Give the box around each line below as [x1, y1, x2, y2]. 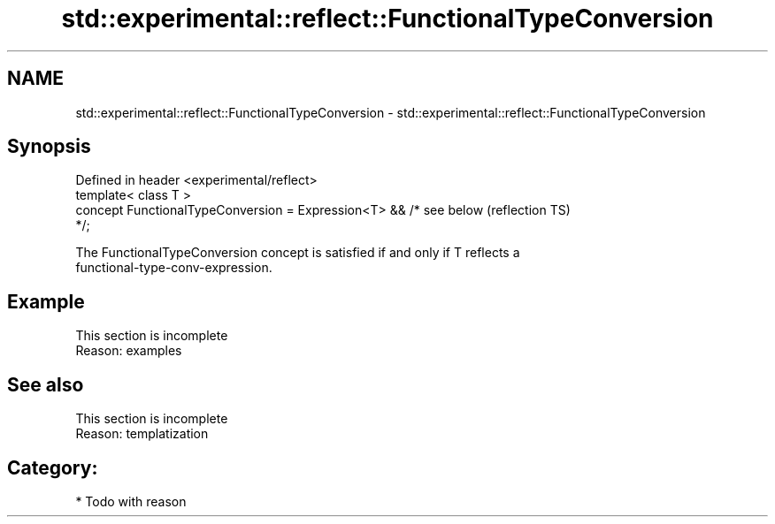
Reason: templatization [75, 426, 209, 442]
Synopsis [7, 135, 91, 158]
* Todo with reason [75, 493, 187, 509]
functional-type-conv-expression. [75, 260, 272, 276]
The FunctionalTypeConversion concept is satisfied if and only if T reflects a [75, 245, 520, 261]
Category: [7, 456, 98, 479]
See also [7, 373, 84, 396]
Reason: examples [75, 343, 182, 359]
